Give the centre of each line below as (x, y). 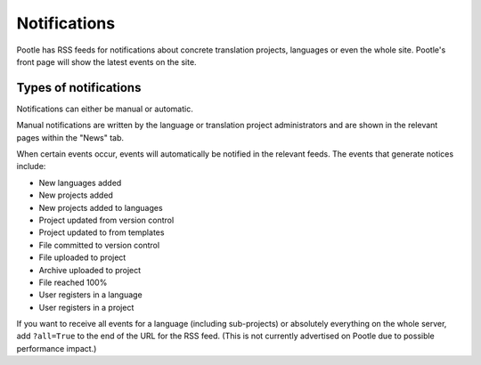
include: (31, 166)
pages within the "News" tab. (70, 137)
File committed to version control (99, 245)
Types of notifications (79, 88)
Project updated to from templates (102, 232)
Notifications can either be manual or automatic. (105, 109)
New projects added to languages (101, 207)
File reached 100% (73, 282)
